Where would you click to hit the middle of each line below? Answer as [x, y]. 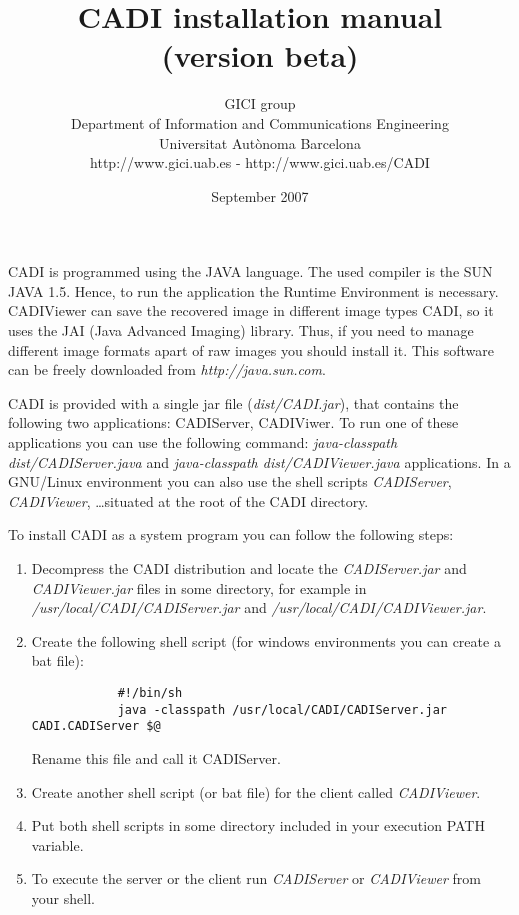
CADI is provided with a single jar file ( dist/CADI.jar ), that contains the [233, 402]
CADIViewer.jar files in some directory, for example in [199, 587]
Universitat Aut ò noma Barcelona [260, 142]
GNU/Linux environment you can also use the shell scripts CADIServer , [230, 481]
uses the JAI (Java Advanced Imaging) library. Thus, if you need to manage [241, 330]
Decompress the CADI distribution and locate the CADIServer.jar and [249, 568]
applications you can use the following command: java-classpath [203, 442]
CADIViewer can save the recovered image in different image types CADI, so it [251, 310]
